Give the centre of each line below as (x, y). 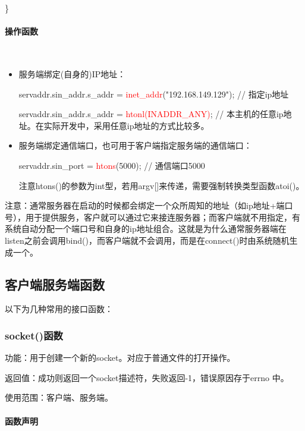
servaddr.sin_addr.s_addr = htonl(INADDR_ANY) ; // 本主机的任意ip (151, 114)
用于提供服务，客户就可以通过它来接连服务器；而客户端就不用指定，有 (163, 217)
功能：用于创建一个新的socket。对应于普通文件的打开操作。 (120, 358)
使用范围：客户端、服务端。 (59, 397)
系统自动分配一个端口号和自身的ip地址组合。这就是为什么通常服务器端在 (146, 229)
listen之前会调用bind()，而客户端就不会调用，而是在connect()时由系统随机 (147, 240)
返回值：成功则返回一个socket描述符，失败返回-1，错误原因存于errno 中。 (147, 377)
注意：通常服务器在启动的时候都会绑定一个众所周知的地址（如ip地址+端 (145, 205)
